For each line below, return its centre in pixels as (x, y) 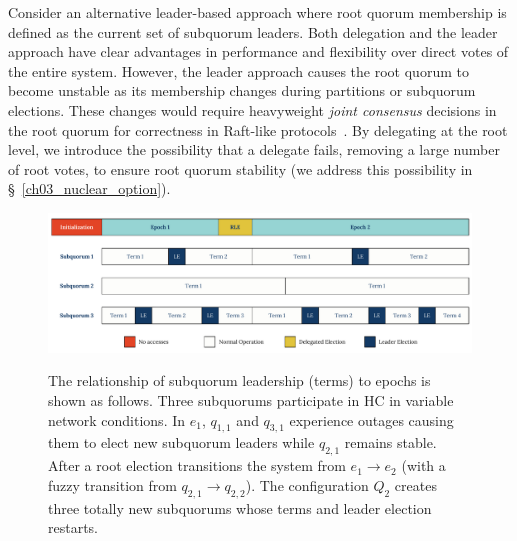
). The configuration (307, 484)
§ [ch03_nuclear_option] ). (89, 188)
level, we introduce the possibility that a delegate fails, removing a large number (254, 149)
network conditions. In (117, 419)
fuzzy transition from (112, 484)
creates (415, 484)
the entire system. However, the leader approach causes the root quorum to (238, 70)
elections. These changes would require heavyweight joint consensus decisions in (252, 109)
